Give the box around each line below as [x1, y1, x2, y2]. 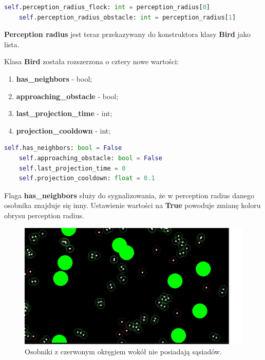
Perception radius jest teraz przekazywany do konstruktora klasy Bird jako [4, 29, 251, 40]
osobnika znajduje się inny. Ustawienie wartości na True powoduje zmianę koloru [4, 200, 261, 211]
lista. [4, 39, 20, 49]
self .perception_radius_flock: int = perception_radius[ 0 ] [4, 4, 210, 11]
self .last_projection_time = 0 [18, 164, 126, 172]
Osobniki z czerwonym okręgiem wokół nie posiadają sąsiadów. [25, 346, 222, 356]
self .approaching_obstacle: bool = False [18, 154, 162, 162]
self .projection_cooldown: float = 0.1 [18, 175, 155, 182]
